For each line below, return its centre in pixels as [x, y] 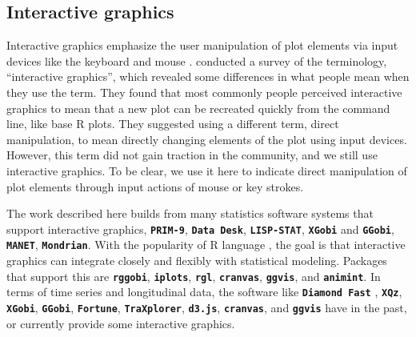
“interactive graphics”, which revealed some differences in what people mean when [208, 76]
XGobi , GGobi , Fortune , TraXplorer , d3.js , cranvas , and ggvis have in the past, [207, 307]
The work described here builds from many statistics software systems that [190, 213]
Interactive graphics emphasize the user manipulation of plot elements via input [202, 45]
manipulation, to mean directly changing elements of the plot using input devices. [207, 139]
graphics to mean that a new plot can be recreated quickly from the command [198, 108]
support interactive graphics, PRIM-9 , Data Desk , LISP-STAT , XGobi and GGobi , [200, 229]
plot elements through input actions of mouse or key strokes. [155, 186]
